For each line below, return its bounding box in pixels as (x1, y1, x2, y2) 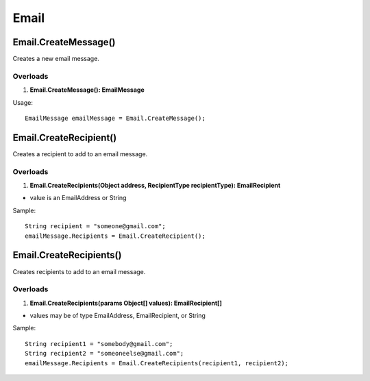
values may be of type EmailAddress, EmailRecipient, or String (29, 312, 206, 320)
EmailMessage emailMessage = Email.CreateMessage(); (25, 114, 206, 122)
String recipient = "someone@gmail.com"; (25, 223, 166, 230)
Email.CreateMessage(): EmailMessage (29, 86, 145, 94)
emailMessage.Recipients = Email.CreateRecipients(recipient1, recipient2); (25, 359, 289, 367)
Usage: (12, 98, 34, 106)
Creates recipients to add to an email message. (12, 267, 146, 275)
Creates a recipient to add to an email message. (12, 149, 148, 158)
